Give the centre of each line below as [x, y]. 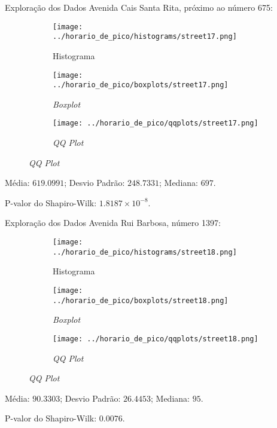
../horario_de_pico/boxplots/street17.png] [141, 85]
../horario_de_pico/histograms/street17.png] [145, 37]
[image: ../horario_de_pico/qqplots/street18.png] [156, 339]
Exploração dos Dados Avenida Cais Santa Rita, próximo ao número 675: [139, 7]
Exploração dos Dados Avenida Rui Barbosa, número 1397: [113, 223]
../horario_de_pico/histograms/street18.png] [145, 252]
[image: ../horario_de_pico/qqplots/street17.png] [156, 123]
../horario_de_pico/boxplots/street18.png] [141, 300]
